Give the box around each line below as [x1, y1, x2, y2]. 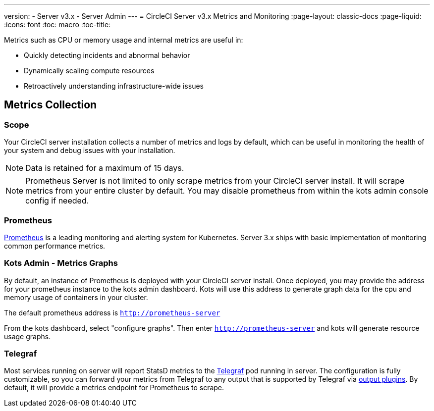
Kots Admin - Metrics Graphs [4, 258, 118, 268]
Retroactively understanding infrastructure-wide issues [24, 82, 204, 90]
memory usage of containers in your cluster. [4, 293, 148, 302]
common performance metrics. [4, 241, 106, 250]
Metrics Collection [4, 99, 97, 111]
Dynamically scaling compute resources [24, 66, 155, 75]
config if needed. [25, 196, 89, 206]
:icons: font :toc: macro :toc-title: [4, 20, 111, 29]
